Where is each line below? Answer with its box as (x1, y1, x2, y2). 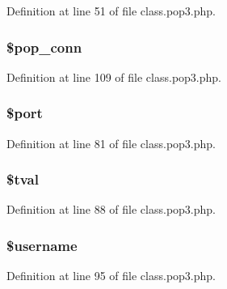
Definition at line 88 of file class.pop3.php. (6, 201, 216, 218)
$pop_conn (6, 36, 82, 57)
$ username (6, 235, 78, 255)
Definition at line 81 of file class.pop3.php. (6, 134, 216, 151)
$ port (6, 103, 43, 123)
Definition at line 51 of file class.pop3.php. (6, 2, 216, 19)
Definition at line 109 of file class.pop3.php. (6, 68, 221, 85)
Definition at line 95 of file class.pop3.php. (6, 267, 216, 284)
